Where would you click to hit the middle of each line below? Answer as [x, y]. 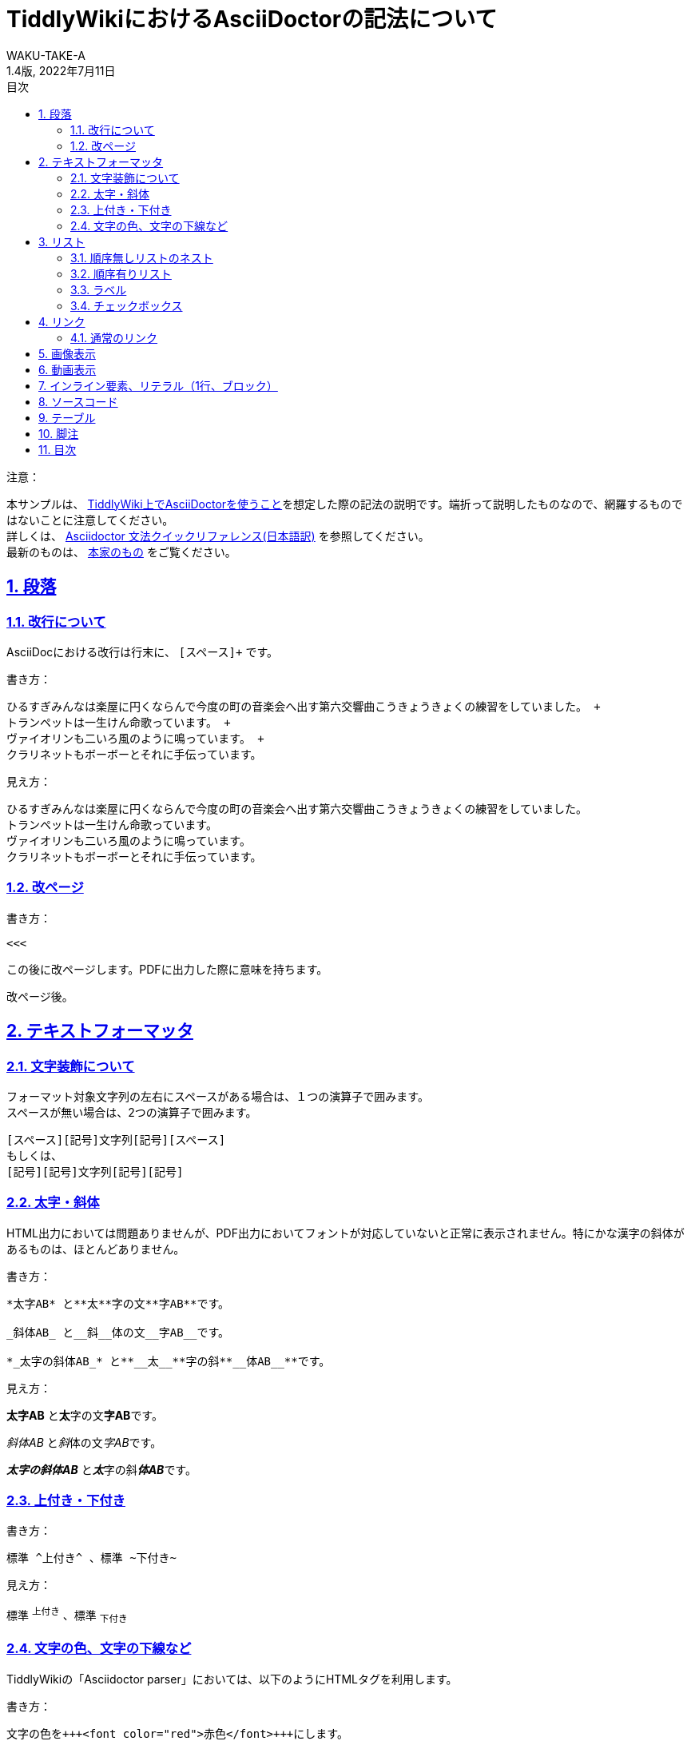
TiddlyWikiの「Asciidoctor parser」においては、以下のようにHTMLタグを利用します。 [232, 1679]
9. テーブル [67, 417]
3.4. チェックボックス [127, 305]
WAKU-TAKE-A [46, 55]
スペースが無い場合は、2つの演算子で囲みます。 [132, 1112]
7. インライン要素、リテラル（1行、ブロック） [158, 385]
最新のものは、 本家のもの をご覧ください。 [121, 552]
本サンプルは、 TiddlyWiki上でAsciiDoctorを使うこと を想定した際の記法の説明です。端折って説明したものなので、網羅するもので [345, 504]
